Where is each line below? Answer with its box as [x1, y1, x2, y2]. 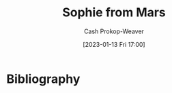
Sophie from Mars [61, 5, 167, 20]
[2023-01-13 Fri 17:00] [83, 40, 145, 48]
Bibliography [6, 71, 81, 86]
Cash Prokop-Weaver [83, 27, 145, 35]
